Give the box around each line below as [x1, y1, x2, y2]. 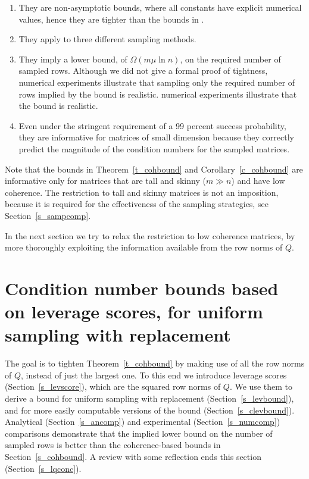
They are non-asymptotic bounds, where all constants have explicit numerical [18, 1, 302, 13]
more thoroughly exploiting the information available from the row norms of [5, 241, 283, 253]
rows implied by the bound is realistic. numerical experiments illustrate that [18, 87, 297, 100]
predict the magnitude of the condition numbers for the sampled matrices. [18, 142, 290, 155]
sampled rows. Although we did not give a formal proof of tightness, [18, 64, 268, 77]
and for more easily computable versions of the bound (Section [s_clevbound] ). [5, 403, 295, 416]
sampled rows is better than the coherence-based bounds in [5, 439, 221, 451]
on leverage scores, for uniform [5, 299, 263, 324]
